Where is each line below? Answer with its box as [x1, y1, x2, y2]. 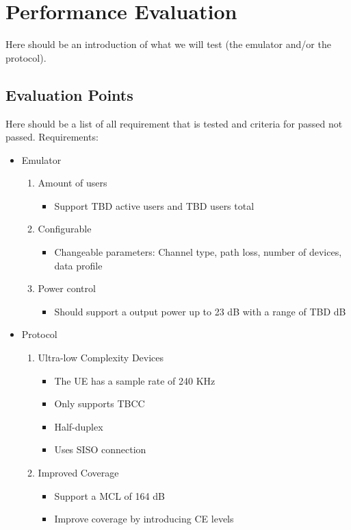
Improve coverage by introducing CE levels [54, 511, 234, 526]
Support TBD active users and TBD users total [54, 198, 255, 213]
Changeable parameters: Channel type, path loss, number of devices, [54, 245, 342, 259]
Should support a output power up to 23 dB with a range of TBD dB [54, 304, 346, 318]
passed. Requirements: [5, 130, 99, 144]
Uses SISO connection [54, 442, 146, 457]
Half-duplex [54, 419, 103, 433]
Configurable [38, 221, 92, 236]
